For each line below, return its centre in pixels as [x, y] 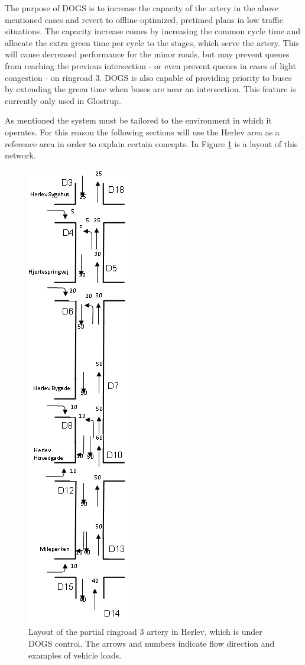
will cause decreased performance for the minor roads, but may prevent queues [147, 54]
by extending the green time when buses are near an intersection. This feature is [150, 89]
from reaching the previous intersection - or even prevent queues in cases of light [150, 65]
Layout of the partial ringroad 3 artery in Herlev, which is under [145, 632]
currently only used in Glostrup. [63, 100]
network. [20, 155]
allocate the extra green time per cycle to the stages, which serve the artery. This [152, 42]
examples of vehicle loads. [75, 655]
